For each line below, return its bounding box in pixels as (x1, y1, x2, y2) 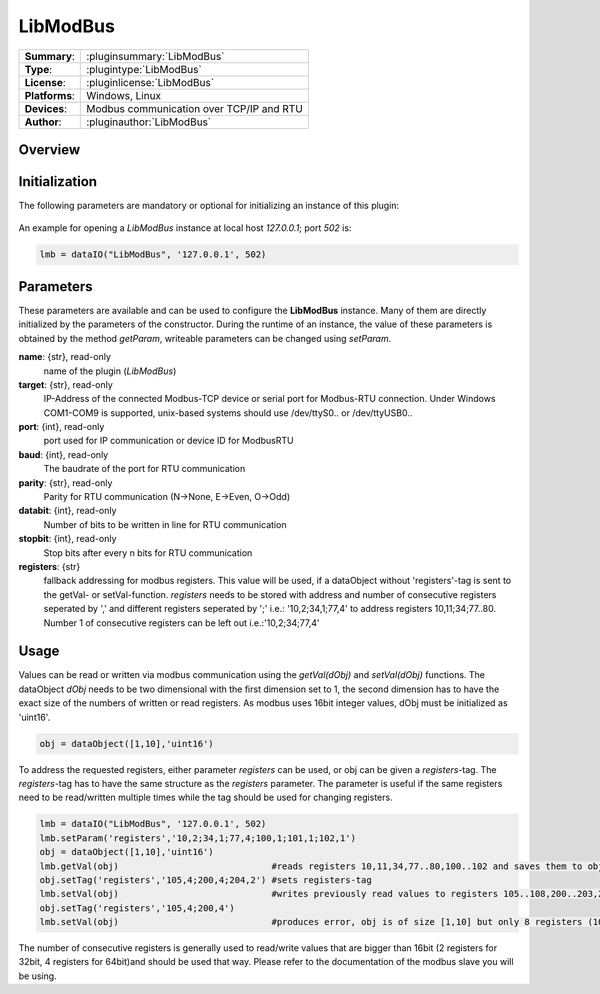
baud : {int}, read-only (18, 448, 109, 460)
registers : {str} (18, 560, 81, 572)
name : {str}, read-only (18, 351, 112, 363)
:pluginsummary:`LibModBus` (86, 49, 225, 63)
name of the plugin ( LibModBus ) (43, 365, 177, 377)
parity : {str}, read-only (18, 476, 113, 489)
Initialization (18, 173, 98, 190)
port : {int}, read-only (18, 421, 105, 433)
